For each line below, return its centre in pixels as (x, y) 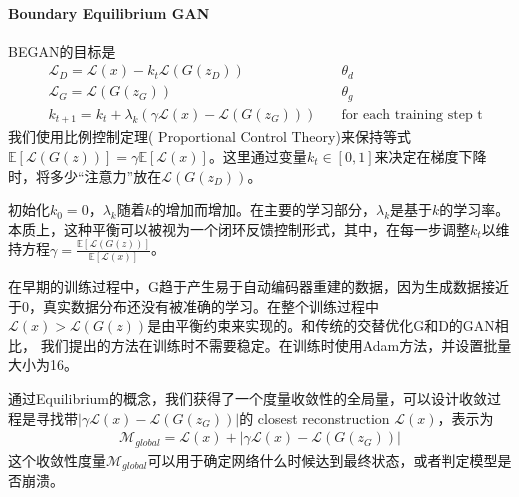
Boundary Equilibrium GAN (109, 12)
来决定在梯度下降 (430, 155)
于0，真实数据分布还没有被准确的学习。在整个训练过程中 (193, 305)
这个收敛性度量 (57, 459)
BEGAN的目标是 (62, 50)
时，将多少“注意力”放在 (85, 175)
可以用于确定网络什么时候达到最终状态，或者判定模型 (322, 459)
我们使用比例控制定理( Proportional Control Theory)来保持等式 (209, 136)
